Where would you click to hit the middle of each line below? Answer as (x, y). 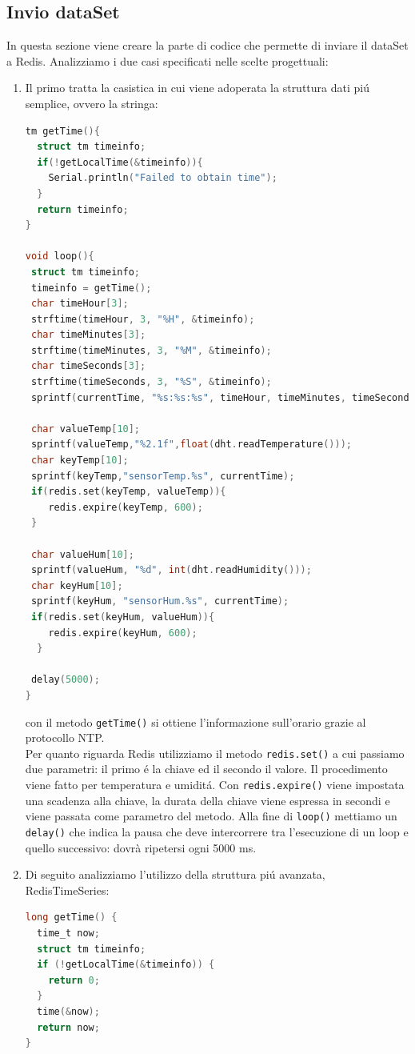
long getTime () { (71, 918)
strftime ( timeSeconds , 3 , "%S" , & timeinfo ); (151, 382)
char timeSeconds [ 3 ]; (88, 366)
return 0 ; (74, 980)
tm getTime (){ (62, 131)
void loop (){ (60, 256)
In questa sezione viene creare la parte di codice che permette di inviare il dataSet (207, 45)
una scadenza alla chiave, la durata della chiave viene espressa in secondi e (207, 800)
